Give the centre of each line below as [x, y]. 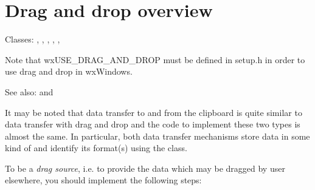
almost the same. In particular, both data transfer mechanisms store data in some [157, 136]
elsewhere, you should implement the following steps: [103, 180]
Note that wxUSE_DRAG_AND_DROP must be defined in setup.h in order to [155, 59]
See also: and [29, 91]
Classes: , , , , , [33, 39]
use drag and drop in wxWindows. [69, 71]
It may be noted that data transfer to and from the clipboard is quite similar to [154, 112]
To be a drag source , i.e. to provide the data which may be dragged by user [145, 168]
